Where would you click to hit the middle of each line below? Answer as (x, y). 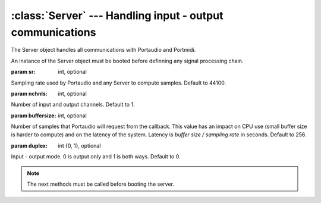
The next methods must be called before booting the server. (101, 184)
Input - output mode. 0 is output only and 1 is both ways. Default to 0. (96, 157)
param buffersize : (34, 115)
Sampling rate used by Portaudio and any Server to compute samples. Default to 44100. (119, 83)
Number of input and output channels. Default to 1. (73, 105)
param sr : (23, 72)
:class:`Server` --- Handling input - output (117, 15)
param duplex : (29, 145)
